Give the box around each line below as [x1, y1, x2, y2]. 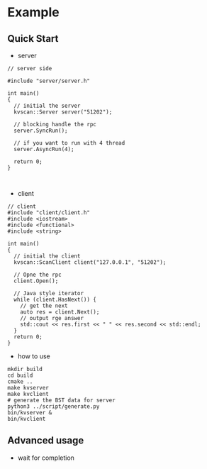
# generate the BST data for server [7, 397, 116, 404]
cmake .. [7, 378, 33, 385]
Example [7, 4, 60, 21]
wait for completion [17, 453, 74, 462]
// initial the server [13, 102, 81, 109]
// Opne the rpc [13, 271, 62, 278]
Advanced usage [7, 434, 84, 447]
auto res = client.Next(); [20, 309, 100, 316]
